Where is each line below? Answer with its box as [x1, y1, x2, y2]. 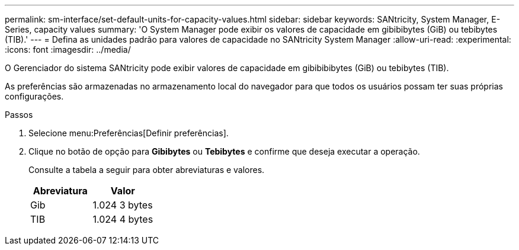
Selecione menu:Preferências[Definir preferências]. [28, 128, 229, 138]
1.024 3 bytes [92, 199, 153, 211]
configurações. [5, 91, 64, 101]
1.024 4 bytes [92, 213, 153, 225]
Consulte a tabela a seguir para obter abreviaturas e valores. [28, 165, 265, 175]
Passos [5, 110, 33, 120]
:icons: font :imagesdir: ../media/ [5, 44, 131, 55]
